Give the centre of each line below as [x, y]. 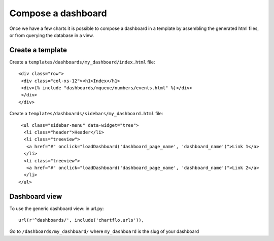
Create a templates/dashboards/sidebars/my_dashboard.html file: [86, 114]
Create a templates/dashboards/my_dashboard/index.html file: [82, 62]
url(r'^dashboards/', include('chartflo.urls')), [81, 220]
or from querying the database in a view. [52, 35]
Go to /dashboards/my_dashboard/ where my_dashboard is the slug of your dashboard [104, 231]
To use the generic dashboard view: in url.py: [57, 209]
